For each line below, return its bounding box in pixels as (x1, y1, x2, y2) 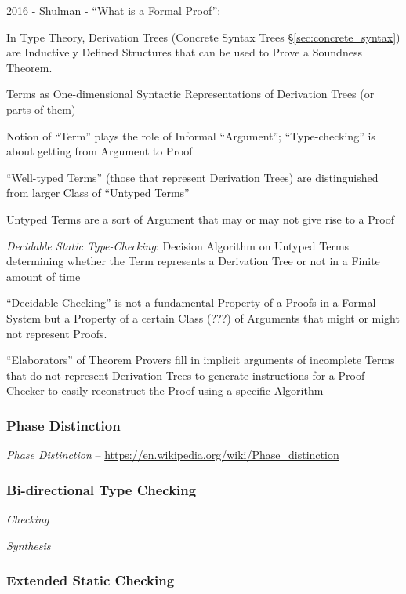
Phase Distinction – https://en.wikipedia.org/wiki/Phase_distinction (6, 446, 339, 463)
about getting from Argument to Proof (6, 143, 193, 159)
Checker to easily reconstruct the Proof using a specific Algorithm (6, 382, 324, 399)
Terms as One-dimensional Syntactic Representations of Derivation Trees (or (6, 86, 375, 102)
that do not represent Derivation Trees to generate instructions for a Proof (6, 366, 365, 383)
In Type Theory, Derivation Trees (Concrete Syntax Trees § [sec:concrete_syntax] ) (6, 28, 401, 45)
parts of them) (6, 100, 76, 117)
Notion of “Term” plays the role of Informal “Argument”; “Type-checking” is (6, 127, 375, 144)
